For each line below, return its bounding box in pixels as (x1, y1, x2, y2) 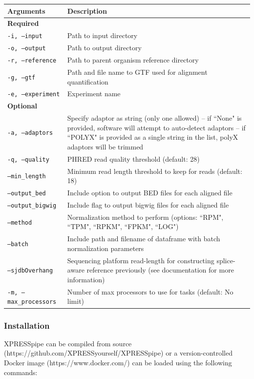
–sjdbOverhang (7, 267, 53, 274)
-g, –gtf (7, 74, 36, 81)
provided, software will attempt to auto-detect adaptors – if (67, 122, 246, 132)
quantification (67, 76, 108, 86)
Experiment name (67, 88, 121, 99)
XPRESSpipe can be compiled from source (4, 338, 132, 348)
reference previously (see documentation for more (86, 265, 234, 275)
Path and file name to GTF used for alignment (67, 66, 208, 77)
